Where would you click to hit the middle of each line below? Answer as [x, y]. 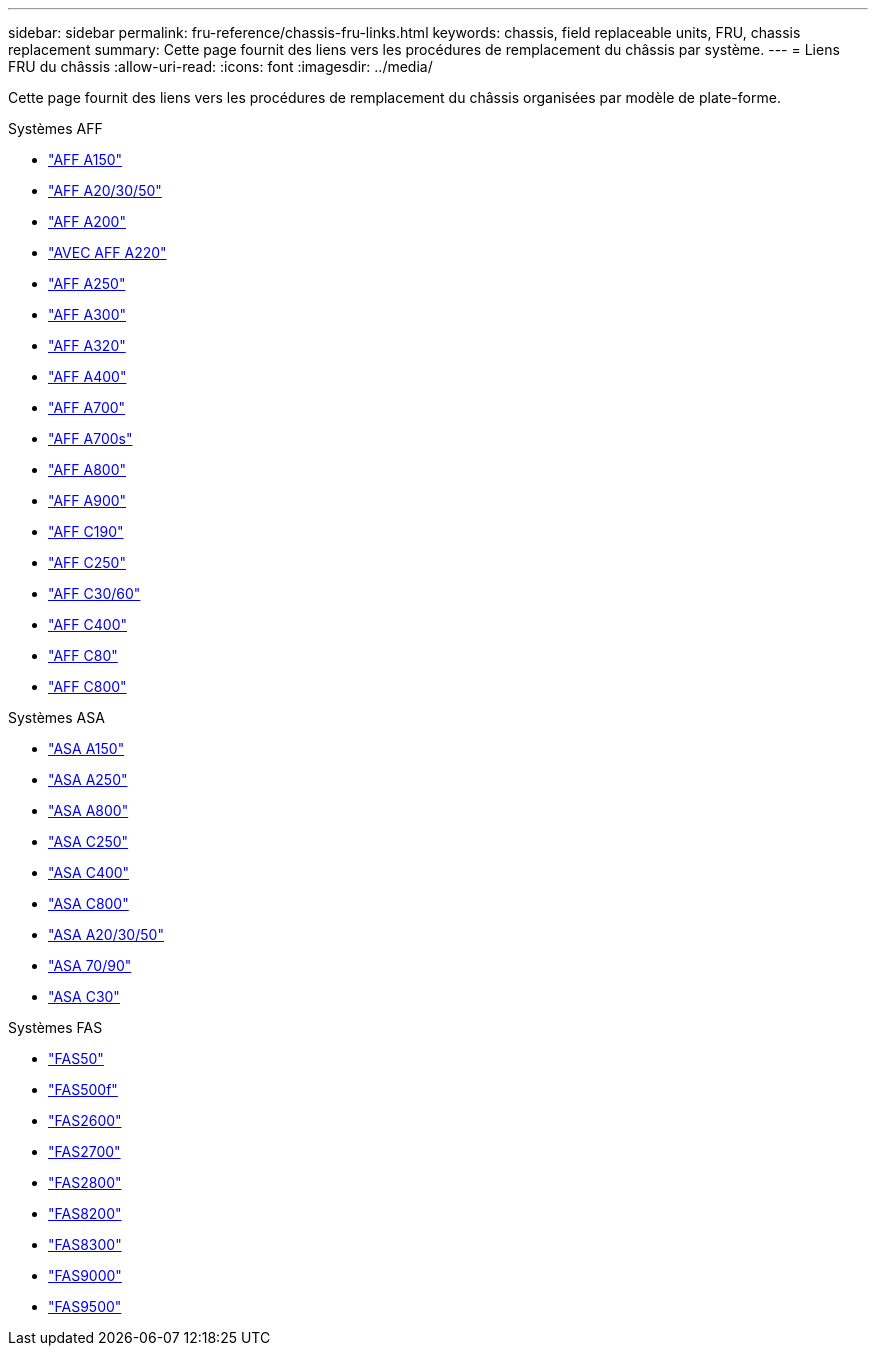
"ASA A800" [88, 810]
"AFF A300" [87, 314]
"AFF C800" [87, 686]
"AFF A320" [87, 345]
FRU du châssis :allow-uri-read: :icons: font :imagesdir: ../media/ [220, 66]
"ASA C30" [84, 996]
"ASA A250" [88, 779]
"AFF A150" [85, 159]
